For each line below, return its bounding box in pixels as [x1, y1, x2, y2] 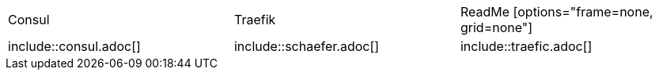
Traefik [233, 12, 276, 27]
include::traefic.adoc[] [460, 38, 593, 54]
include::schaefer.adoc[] [233, 38, 380, 54]
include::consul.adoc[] [8, 38, 141, 54]
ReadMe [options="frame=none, [460, 4, 653, 20]
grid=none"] [460, 20, 533, 35]
